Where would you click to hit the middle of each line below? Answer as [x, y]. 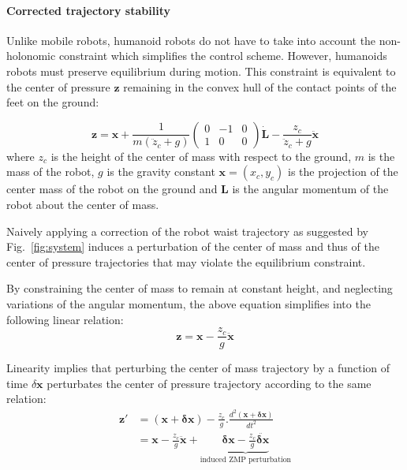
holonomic [31, 56]
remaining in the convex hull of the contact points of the [260, 86]
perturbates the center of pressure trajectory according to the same [209, 383]
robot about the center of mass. [83, 204]
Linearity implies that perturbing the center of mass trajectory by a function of [198, 368]
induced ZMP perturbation [246, 459]
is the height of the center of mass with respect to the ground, [201, 156]
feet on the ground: [53, 102]
